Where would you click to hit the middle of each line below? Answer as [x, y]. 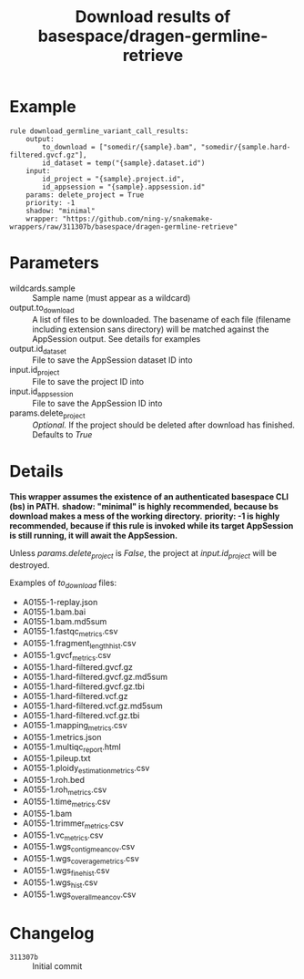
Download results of [153, 17]
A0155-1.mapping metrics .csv [75, 726]
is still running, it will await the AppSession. [94, 535]
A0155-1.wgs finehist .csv [66, 871]
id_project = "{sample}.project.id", [113, 179]
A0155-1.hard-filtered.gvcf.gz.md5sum [95, 676]
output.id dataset [38, 350]
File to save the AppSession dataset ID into [112, 360]
